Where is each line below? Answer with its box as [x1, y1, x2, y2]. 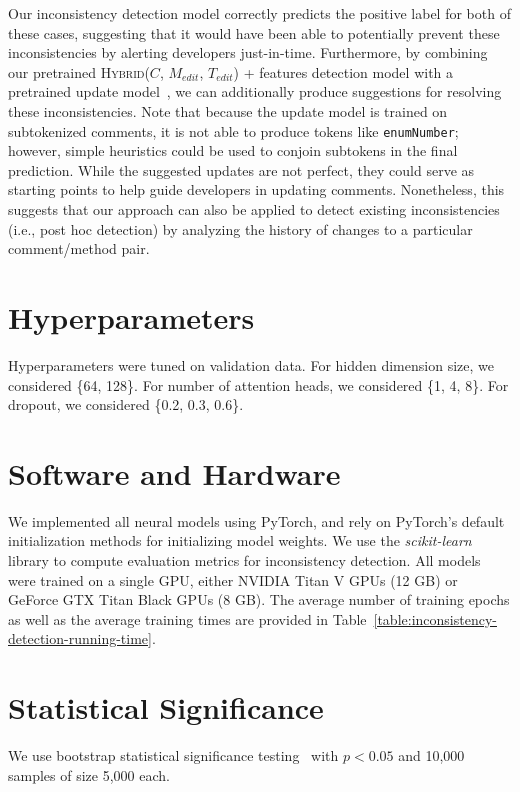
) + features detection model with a [233, 61, 454, 82]
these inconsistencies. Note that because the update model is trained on [8, 100, 448, 121]
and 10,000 [398, 745, 465, 766]
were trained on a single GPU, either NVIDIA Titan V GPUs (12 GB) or [8, 569, 458, 590]
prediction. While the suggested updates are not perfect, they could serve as [8, 159, 475, 180]
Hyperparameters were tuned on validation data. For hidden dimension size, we [8, 354, 494, 375]
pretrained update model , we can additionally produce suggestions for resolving [8, 81, 502, 102]
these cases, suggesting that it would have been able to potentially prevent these [8, 22, 500, 43]
